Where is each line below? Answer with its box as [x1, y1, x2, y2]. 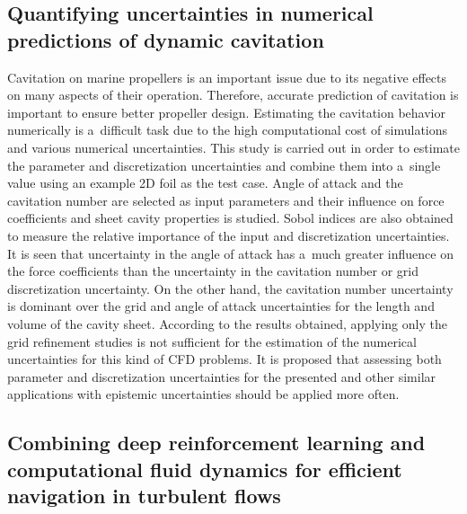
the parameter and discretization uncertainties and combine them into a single [7, 155, 441, 174]
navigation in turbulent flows [7, 482, 281, 510]
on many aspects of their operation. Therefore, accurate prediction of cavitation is [7, 85, 459, 104]
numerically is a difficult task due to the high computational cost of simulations [7, 120, 448, 139]
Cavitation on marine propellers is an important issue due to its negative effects [7, 67, 447, 86]
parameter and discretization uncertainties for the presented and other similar [7, 367, 436, 385]
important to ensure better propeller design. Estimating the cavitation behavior [7, 102, 445, 121]
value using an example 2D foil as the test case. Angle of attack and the [7, 173, 403, 192]
